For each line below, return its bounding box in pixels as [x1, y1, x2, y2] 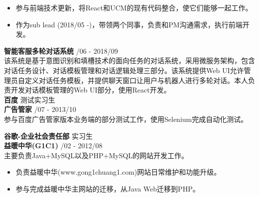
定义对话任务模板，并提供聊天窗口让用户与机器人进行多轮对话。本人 [24, 75, 248, 85]
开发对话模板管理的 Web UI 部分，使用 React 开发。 [10, 85, 171, 95]
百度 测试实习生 [4, 94, 55, 104]
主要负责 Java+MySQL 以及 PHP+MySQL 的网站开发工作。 [4, 150, 189, 160]
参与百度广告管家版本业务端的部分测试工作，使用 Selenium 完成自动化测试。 [4, 113, 248, 124]
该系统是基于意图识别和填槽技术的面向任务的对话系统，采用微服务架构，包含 [4, 55, 255, 66]
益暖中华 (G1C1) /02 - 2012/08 [4, 140, 103, 151]
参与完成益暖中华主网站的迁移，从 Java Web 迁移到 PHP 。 [15, 183, 200, 194]
